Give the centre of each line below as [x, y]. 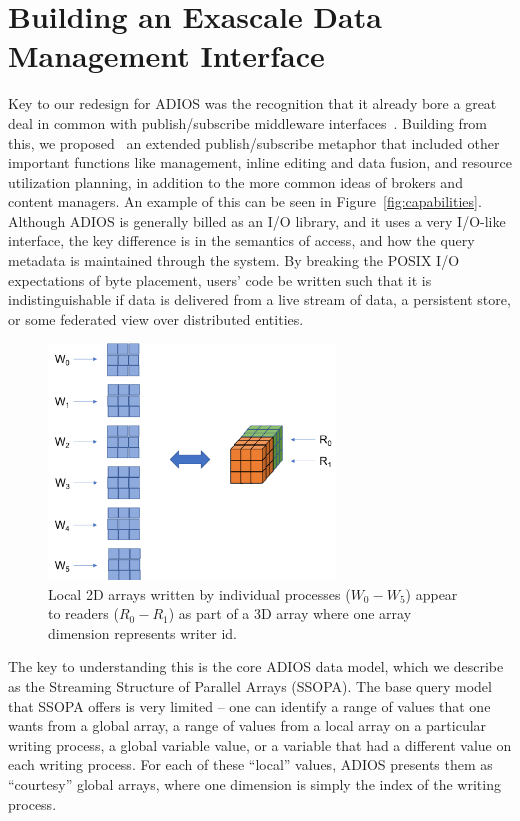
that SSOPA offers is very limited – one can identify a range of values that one [249, 705]
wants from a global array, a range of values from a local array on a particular [247, 725]
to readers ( [83, 613]
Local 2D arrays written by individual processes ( [199, 593]
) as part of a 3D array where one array [290, 613]
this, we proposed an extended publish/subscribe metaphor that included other [254, 142]
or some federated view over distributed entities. [156, 318]
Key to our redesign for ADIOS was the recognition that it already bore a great [252, 103]
